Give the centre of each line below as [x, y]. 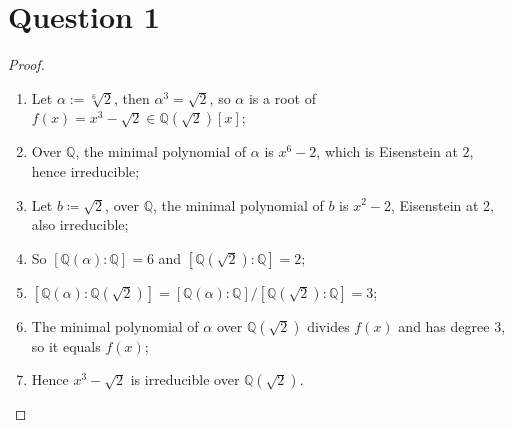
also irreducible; [80, 224]
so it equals [66, 345]
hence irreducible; [85, 170]
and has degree [444, 325]
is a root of [282, 97]
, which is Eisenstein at [387, 151]
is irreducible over [185, 379]
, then [132, 97]
